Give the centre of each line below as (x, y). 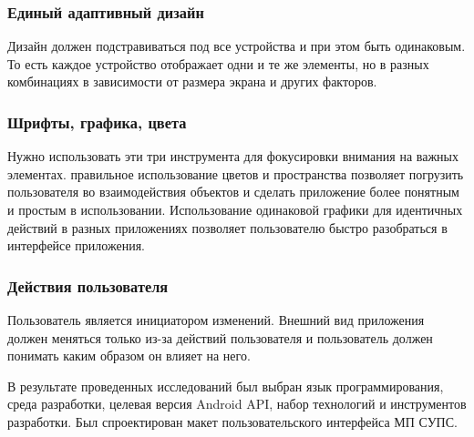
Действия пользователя (88, 285)
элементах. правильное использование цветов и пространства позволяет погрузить (236, 173)
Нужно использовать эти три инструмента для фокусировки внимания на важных (233, 156)
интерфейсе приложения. (76, 245)
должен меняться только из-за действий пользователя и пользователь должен (220, 337)
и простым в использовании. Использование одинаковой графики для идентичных (235, 209)
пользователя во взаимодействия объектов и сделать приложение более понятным (233, 192)
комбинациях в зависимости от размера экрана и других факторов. (192, 81)
